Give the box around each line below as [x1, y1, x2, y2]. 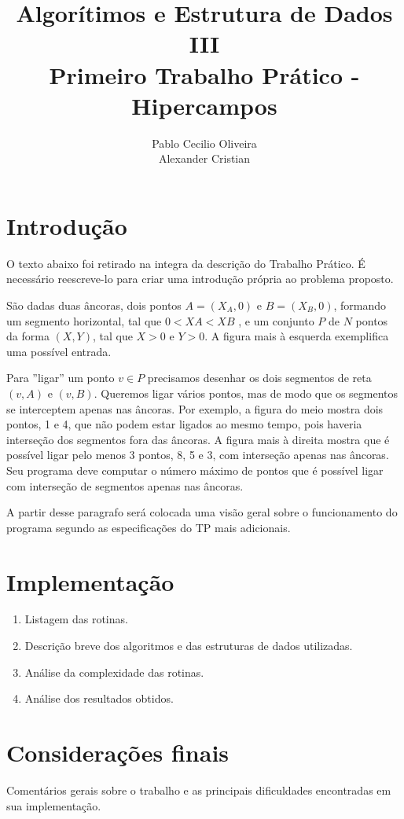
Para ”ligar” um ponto [6, 369, 115, 386]
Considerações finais [6, 736, 230, 768]
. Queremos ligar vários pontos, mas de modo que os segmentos [94, 384, 398, 401]
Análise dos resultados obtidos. [24, 690, 174, 707]
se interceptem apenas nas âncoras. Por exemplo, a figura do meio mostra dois [6, 400, 384, 417]
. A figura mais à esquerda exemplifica [204, 328, 389, 344]
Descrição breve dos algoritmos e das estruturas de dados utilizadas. [24, 637, 353, 654]
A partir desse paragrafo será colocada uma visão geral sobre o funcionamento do [6, 504, 398, 520]
